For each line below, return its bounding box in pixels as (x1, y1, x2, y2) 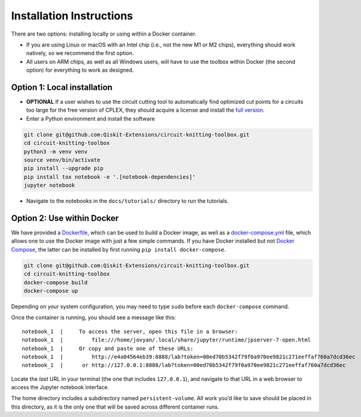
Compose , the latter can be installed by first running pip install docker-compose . (11, 246, 226, 253)
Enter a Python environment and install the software (26, 115, 155, 122)
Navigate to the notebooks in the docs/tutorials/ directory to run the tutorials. (26, 197, 229, 205)
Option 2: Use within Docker (11, 213, 119, 223)
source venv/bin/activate (24, 156, 101, 163)
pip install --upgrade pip (24, 165, 104, 172)
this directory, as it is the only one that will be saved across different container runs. (11, 403, 219, 410)
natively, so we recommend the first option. (26, 49, 134, 57)
